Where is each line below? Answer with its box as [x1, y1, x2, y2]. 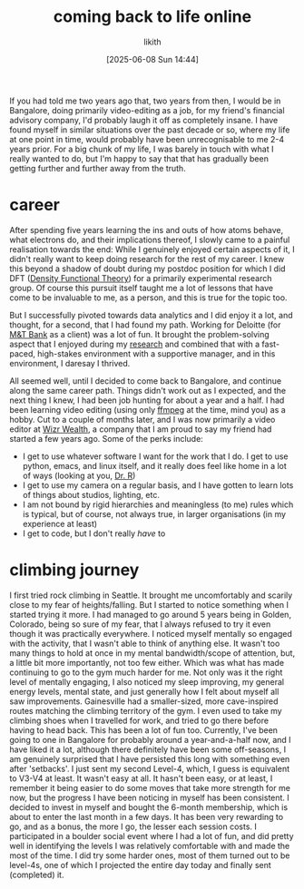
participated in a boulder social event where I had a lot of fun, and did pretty [9, 830, 294, 841]
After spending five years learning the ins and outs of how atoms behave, [9, 224, 284, 235]
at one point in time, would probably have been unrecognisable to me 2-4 [9, 133, 285, 144]
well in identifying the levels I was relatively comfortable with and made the [9, 840, 290, 851]
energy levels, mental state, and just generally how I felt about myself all [9, 686, 279, 697]
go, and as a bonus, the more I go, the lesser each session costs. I [9, 821, 257, 832]
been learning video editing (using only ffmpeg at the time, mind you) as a [9, 404, 286, 415]
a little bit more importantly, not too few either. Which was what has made [9, 657, 284, 668]
